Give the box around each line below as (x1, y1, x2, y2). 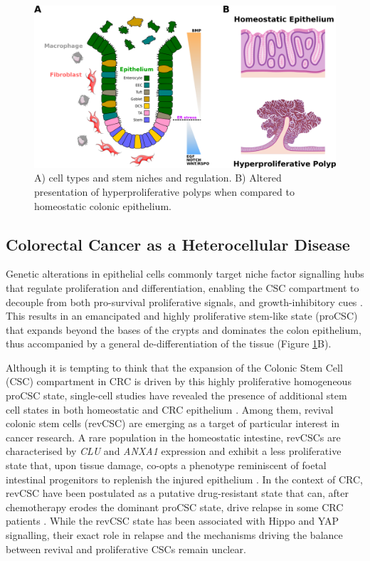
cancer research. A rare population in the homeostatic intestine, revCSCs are (6, 429, 341, 444)
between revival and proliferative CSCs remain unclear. (6, 541, 246, 556)
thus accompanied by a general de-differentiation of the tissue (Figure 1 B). (6, 336, 332, 351)
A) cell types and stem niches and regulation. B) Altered (34, 170, 282, 185)
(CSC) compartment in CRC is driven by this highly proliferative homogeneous (6, 374, 351, 389)
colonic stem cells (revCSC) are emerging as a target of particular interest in (6, 416, 340, 431)
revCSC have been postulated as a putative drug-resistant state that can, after (6, 486, 349, 500)
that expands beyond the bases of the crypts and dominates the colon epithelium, (6, 322, 361, 337)
